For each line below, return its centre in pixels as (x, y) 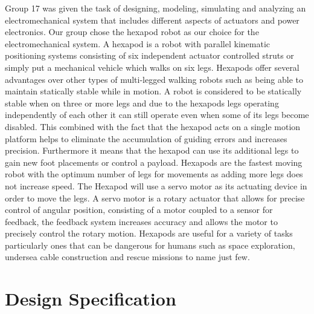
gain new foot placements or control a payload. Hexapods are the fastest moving (154, 162)
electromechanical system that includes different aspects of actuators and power (152, 20)
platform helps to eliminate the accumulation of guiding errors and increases (146, 138)
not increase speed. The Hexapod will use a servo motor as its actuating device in (156, 185)
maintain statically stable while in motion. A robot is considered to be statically (153, 91)
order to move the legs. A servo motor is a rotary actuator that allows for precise (155, 198)
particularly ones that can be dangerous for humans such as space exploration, (150, 245)
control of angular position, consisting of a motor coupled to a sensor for (139, 210)
